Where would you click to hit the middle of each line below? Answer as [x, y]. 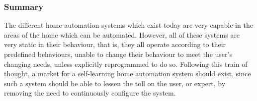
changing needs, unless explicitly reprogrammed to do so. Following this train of [126, 64]
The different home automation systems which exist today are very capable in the [128, 25]
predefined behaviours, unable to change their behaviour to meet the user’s [118, 54]
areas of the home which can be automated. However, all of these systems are [122, 34]
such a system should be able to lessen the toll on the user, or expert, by [115, 83]
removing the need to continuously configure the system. [90, 93]
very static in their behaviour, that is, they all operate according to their [115, 44]
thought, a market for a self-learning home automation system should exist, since [128, 74]
